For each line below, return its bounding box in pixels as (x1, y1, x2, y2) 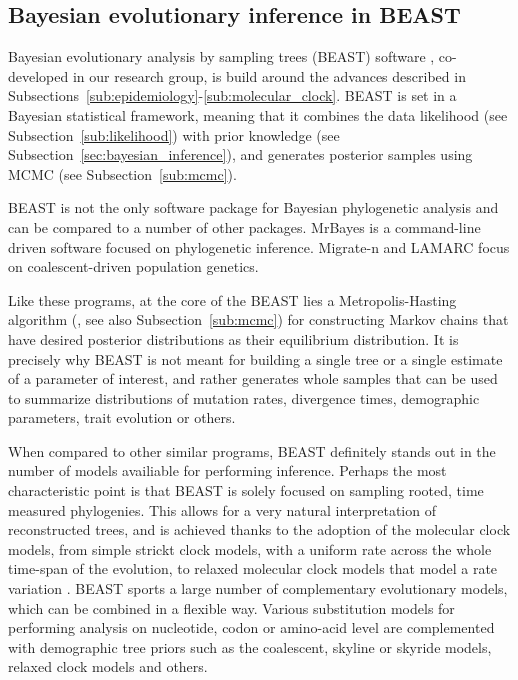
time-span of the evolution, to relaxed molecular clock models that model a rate (8, 558, 498, 579)
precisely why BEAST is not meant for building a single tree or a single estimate (8, 348, 503, 369)
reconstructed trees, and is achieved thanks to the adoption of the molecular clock (8, 519, 511, 540)
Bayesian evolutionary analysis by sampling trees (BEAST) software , (8, 46, 435, 67)
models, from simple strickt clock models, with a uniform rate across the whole (8, 538, 492, 559)
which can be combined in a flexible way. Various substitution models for (8, 597, 455, 618)
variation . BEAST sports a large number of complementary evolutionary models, (8, 578, 508, 599)
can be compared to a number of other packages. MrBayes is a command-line (8, 216, 481, 237)
